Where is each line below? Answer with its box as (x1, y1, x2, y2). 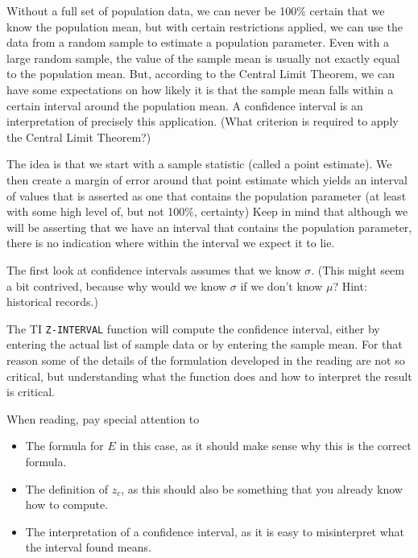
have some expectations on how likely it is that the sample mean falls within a (6, 81, 394, 97)
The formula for (25, 437, 104, 454)
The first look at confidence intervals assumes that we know (6, 261, 301, 278)
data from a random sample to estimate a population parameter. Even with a (6, 34, 389, 51)
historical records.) (6, 293, 98, 310)
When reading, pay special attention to (6, 410, 200, 427)
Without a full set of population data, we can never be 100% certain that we (6, 2, 385, 19)
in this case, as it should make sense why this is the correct (119, 437, 412, 454)
